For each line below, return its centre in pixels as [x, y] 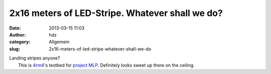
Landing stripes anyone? [35, 58]
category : [20, 42]
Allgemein [59, 42]
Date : [15, 28]
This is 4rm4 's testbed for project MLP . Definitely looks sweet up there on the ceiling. [107, 65]
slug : [15, 49]
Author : [18, 34]
